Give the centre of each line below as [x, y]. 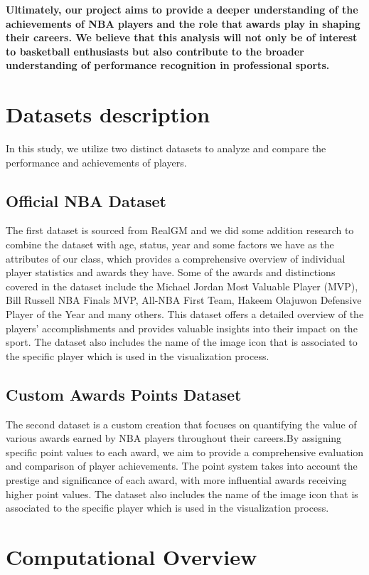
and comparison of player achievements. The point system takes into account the [182, 466]
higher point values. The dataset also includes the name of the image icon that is [182, 494]
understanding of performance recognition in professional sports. [168, 65]
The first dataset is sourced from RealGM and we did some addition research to [180, 230]
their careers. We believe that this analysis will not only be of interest [182, 37]
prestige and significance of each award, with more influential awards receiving [176, 480]
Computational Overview [132, 556]
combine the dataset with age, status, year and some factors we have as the [170, 244]
